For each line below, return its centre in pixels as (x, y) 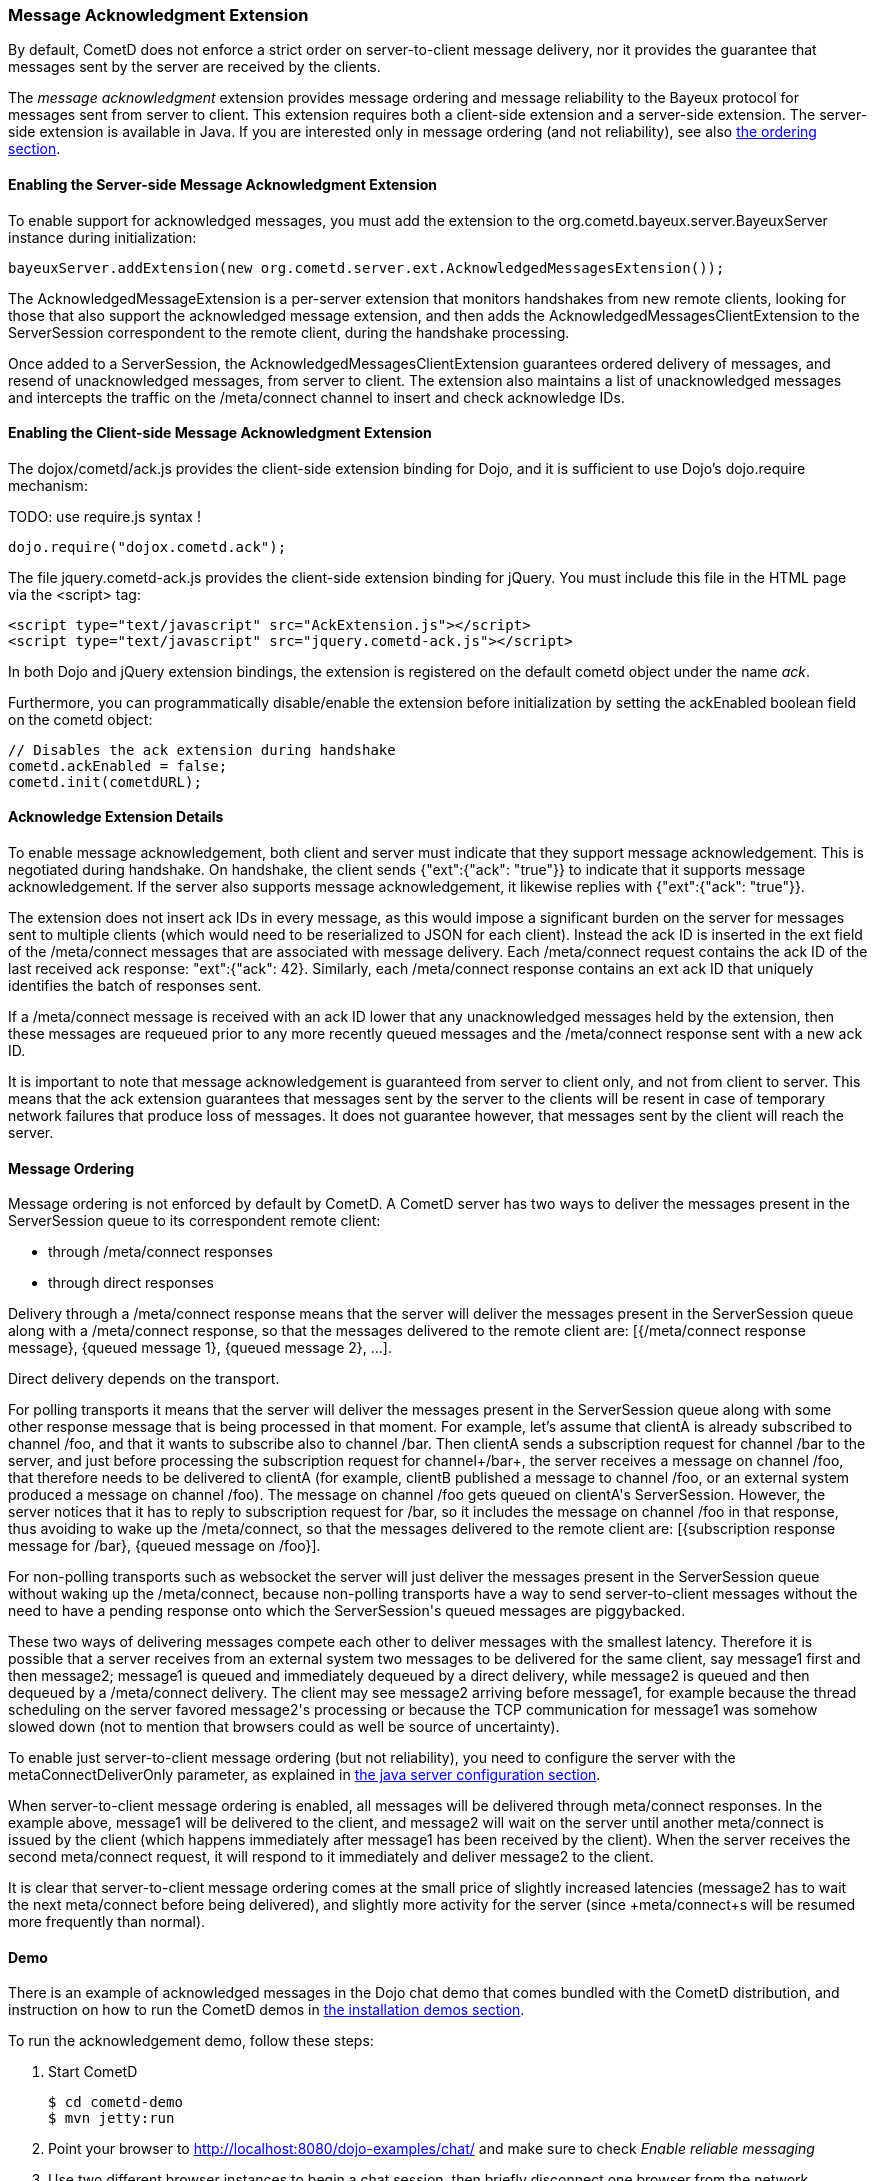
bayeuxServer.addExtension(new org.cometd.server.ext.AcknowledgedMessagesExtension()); (366, 267)
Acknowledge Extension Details (116, 817)
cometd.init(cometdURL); (105, 781)
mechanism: (48, 485)
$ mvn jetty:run (111, 2118)
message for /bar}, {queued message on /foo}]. (164, 1546)
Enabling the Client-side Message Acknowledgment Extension (220, 433)
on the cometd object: (80, 719)
